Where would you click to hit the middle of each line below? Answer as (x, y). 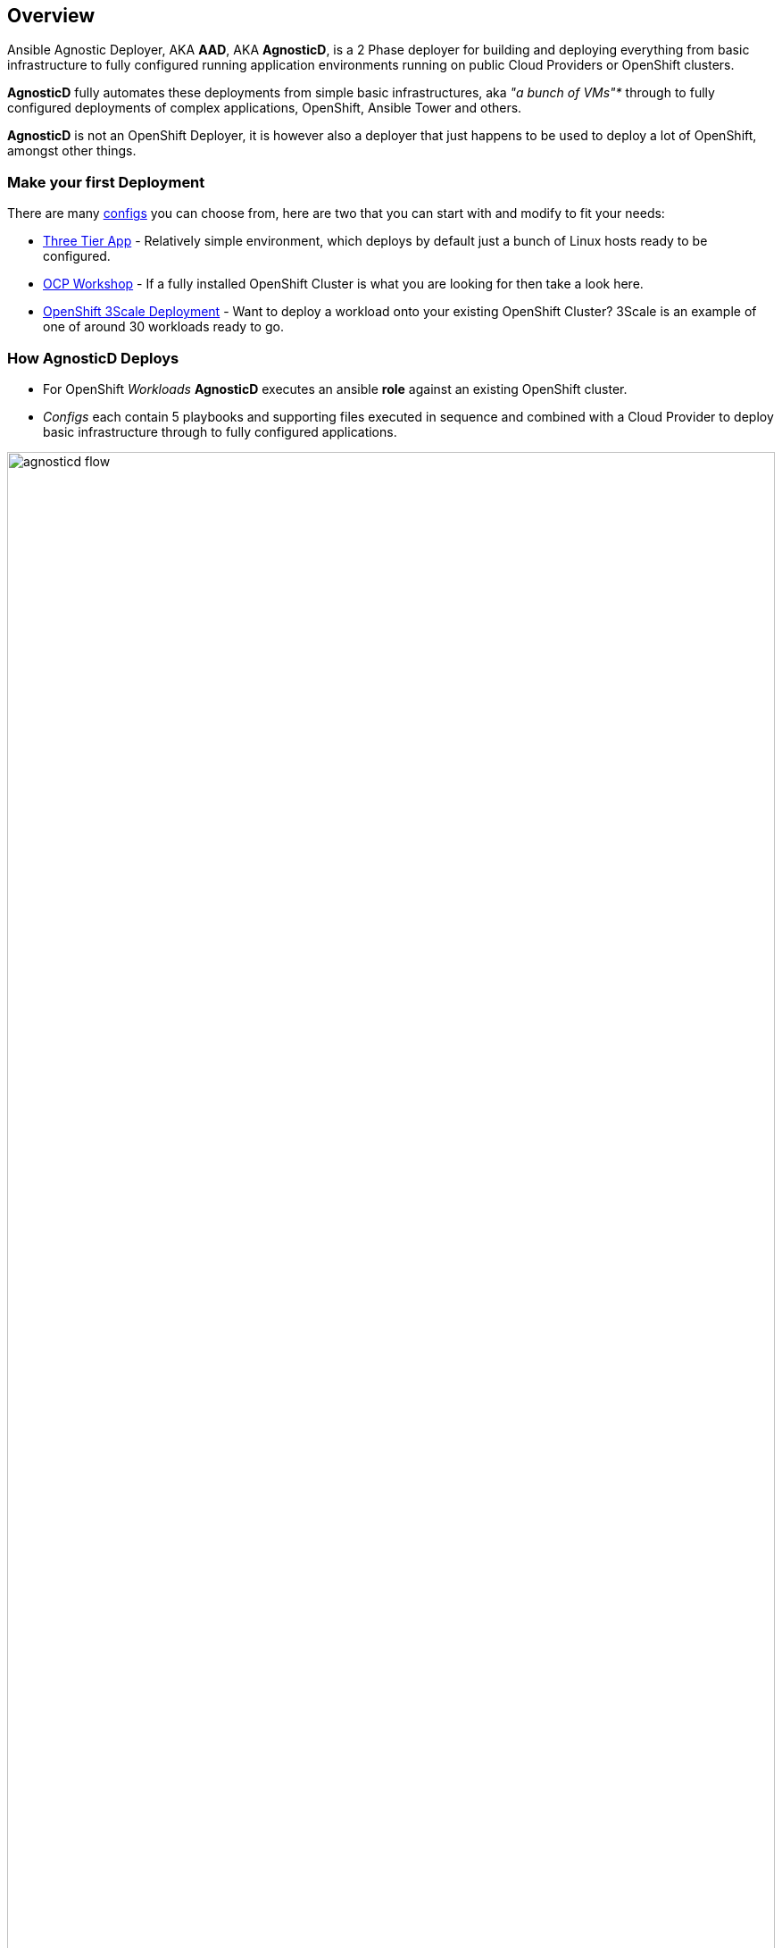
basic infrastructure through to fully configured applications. (220, 431)
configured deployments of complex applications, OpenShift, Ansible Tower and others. (265, 108)
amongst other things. (72, 151)
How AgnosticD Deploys (93, 358)
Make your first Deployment (106, 182)
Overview (51, 16)
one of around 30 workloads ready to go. (163, 327)
